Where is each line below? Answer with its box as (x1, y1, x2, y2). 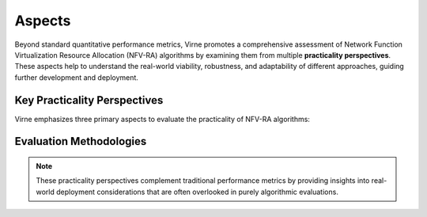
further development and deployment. (14, 72, 138, 82)
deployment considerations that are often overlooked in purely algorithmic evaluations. (55, 187, 339, 196)
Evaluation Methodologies (14, 135, 147, 148)
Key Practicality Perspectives (14, 93, 164, 107)
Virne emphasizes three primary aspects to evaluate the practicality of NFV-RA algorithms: (14, 114, 310, 124)
